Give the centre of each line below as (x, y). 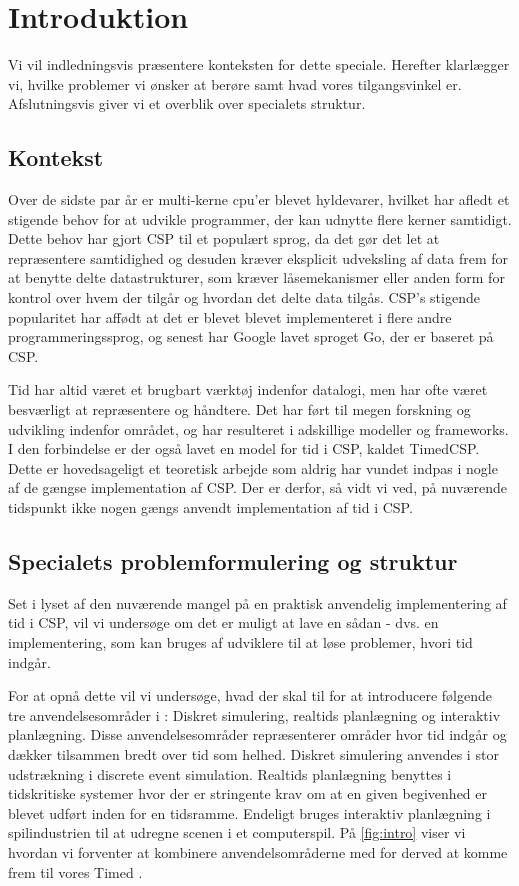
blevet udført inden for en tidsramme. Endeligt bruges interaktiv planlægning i (249, 812)
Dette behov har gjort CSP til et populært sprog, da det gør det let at (224, 238)
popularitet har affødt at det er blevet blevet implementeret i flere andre (230, 316)
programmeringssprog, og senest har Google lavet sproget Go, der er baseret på (251, 336)
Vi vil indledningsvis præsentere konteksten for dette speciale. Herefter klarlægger (259, 64)
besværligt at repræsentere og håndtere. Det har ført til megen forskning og (239, 409)
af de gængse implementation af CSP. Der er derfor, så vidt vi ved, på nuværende (257, 487)
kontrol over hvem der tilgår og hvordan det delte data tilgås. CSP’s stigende (244, 297)
